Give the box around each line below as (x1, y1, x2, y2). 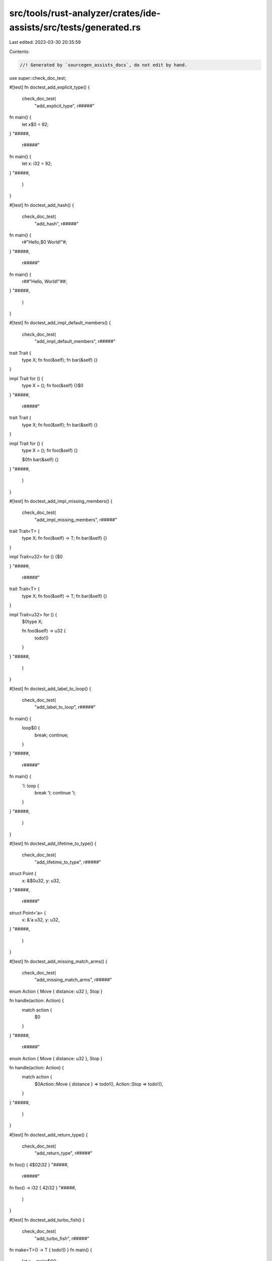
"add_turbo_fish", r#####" (34, 1235, 90, 1241)
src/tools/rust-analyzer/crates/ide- (9, 8, 161, 19)
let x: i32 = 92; (22, 160, 52, 166)
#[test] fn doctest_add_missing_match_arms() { (9, 958, 108, 964)
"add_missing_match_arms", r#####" (34, 977, 112, 983)
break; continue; (34, 732, 69, 738)
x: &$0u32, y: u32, (22, 878, 60, 884)
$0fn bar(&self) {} (22, 456, 59, 463)
